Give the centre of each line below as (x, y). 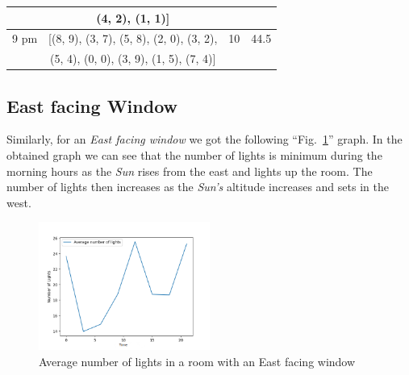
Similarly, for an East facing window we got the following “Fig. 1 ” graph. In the (204, 139)
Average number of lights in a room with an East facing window (197, 362)
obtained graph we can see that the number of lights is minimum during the (194, 155)
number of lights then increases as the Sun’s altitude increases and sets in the (198, 187)
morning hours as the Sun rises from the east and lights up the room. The (190, 171)
